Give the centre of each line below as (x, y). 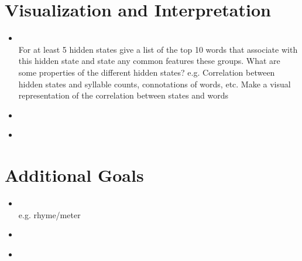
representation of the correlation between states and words (123, 95)
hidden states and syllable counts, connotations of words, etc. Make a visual (155, 84)
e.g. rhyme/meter (49, 214)
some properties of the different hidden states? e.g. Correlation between (147, 72)
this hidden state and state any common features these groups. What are (149, 61)
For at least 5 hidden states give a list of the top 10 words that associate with (158, 49)
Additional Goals (74, 175)
